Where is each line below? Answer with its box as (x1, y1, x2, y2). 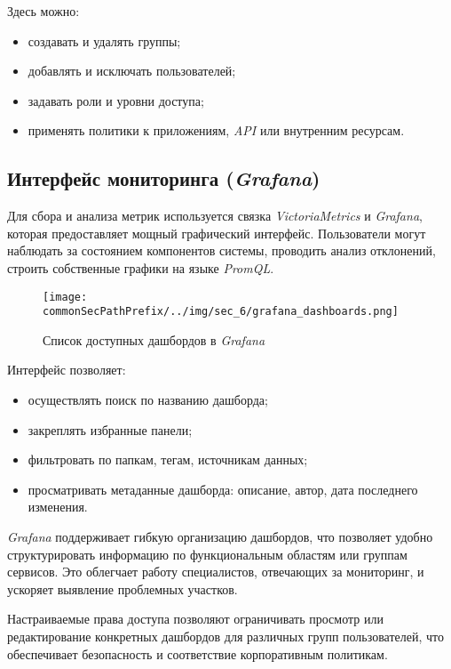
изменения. (28, 497, 88, 516)
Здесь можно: (7, 2, 80, 20)
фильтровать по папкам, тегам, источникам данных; (28, 450, 308, 469)
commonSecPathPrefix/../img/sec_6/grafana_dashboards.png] (43, 305, 399, 318)
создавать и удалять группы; (28, 31, 181, 50)
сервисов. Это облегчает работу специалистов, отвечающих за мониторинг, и (7, 562, 424, 581)
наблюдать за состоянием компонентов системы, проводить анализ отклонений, (7, 241, 436, 260)
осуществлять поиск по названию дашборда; (28, 391, 268, 409)
